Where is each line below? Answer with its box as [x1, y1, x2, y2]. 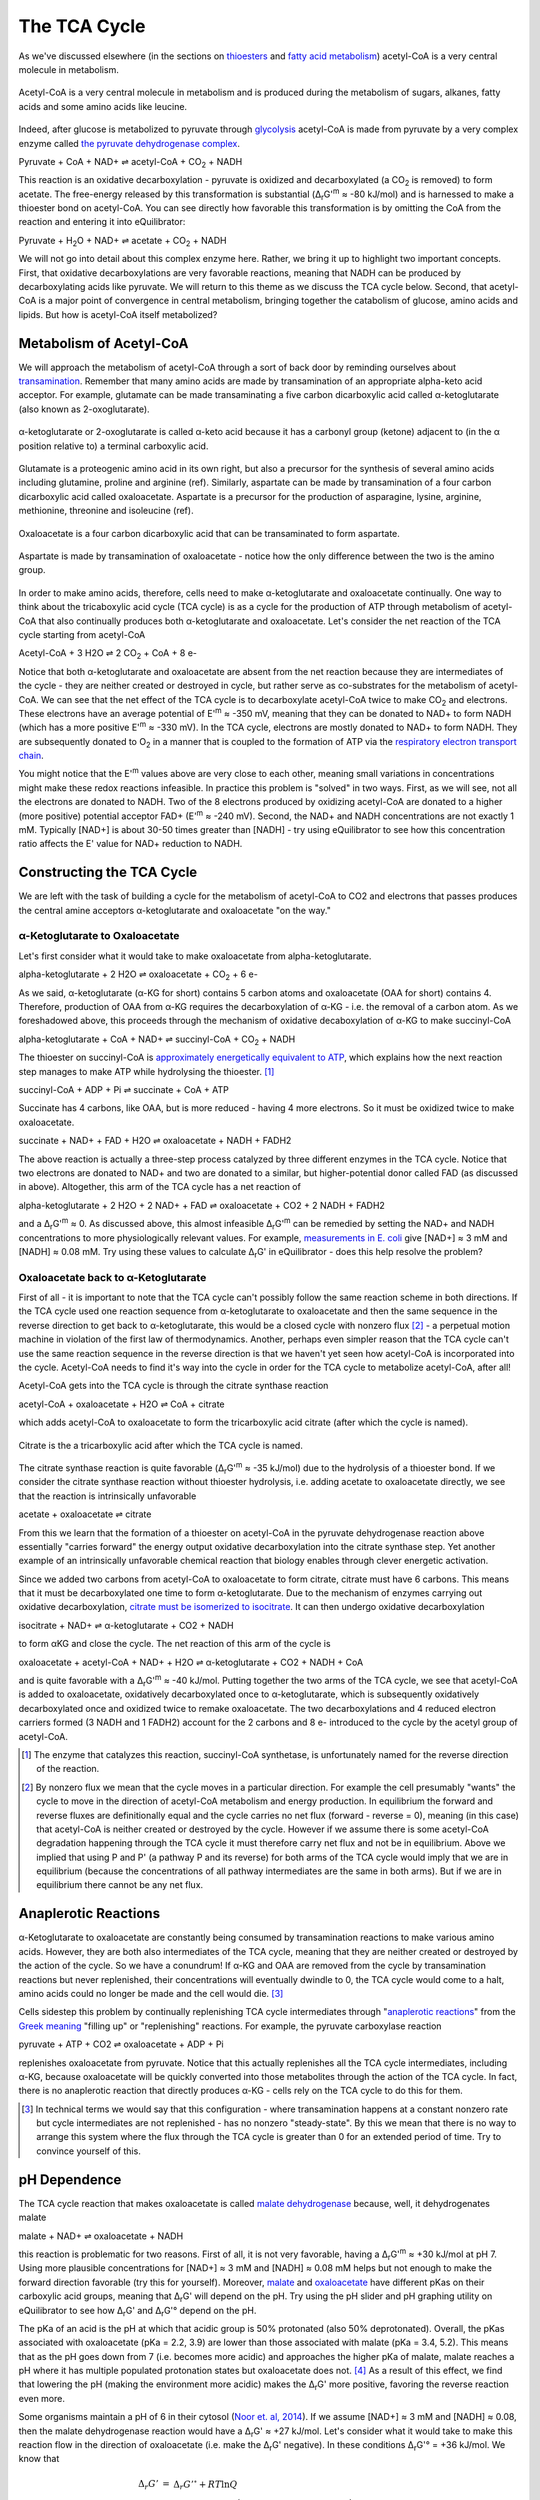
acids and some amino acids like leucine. [18, 100, 188, 112]
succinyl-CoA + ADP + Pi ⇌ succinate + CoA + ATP [18, 1083, 229, 1095]
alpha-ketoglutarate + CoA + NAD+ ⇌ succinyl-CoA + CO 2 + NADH [18, 1033, 296, 1047]
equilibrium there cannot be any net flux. [36, 1879, 204, 1891]
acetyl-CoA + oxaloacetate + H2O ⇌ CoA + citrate [18, 1398, 225, 1410]
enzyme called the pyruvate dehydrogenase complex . [18, 137, 240, 149]
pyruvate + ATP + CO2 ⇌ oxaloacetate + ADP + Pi [18, 2038, 224, 2050]
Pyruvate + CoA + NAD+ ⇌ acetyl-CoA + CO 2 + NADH [18, 155, 243, 170]
